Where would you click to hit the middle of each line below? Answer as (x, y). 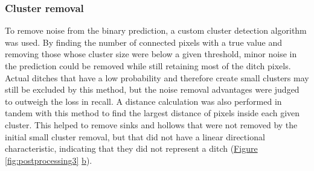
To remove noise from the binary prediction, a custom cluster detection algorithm (156, 30)
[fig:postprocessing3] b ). (49, 160)
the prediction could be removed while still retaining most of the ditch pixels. (148, 66)
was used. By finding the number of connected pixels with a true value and (144, 42)
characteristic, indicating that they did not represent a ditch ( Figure (131, 148)
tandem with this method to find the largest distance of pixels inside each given (152, 113)
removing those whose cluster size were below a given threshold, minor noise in (151, 54)
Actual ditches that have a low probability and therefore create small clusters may (157, 77)
